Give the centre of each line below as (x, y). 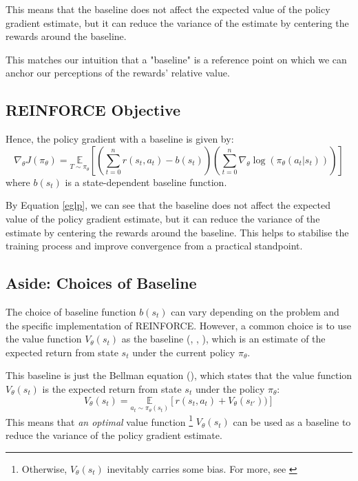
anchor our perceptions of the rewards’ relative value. (118, 73)
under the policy (230, 388)
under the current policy (184, 352)
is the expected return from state (112, 388)
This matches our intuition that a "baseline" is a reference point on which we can (176, 59)
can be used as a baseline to (292, 421)
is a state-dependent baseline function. (146, 182)
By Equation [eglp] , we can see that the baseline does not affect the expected (168, 205)
